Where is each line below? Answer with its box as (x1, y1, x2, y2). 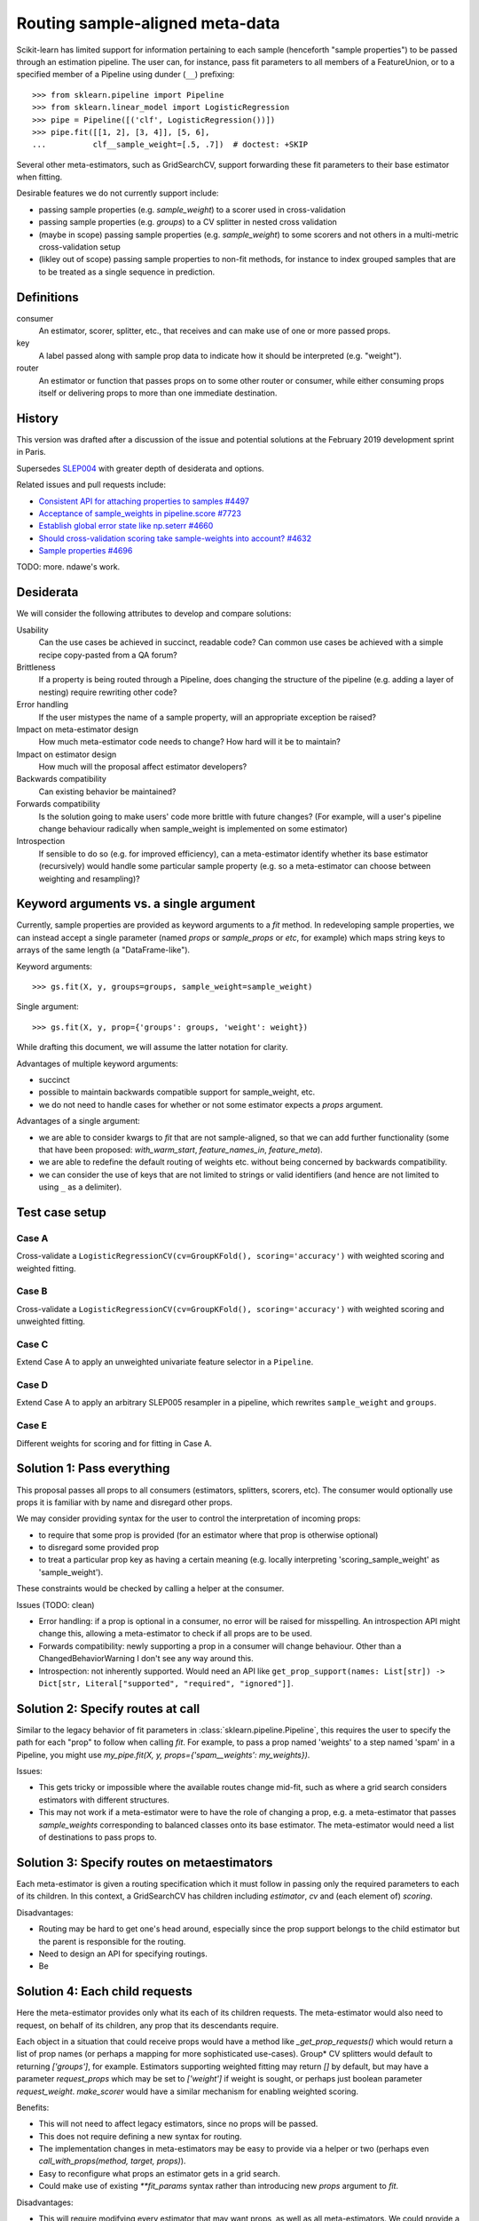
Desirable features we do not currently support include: (16, 187, 219, 199)
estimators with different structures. (38, 1795, 170, 1805)
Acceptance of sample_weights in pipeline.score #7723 (38, 507, 241, 519)
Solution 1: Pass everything (16, 1461, 170, 1477)
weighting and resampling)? (38, 873, 141, 884)
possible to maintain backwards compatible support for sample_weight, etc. (38, 1087, 316, 1097)
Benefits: (16, 2102, 50, 2113)
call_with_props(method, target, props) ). (38, 2155, 186, 2167)
